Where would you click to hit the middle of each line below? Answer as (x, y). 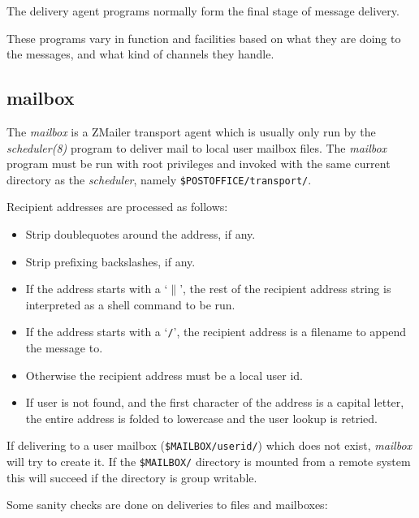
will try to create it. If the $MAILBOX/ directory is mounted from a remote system (209, 462)
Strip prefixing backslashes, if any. (110, 261)
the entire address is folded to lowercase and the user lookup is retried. (201, 418)
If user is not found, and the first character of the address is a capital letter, (215, 402)
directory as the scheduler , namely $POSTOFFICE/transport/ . (159, 179)
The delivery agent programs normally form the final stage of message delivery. (203, 11)
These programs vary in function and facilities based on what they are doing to (204, 38)
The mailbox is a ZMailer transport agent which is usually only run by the (191, 131)
